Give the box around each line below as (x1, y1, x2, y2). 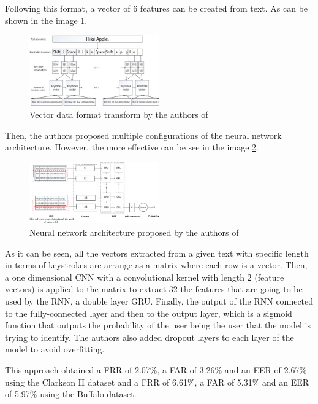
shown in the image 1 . (5, 14, 88, 26)
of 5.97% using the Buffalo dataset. (5, 387, 137, 400)
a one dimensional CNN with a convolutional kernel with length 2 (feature (5, 270, 284, 283)
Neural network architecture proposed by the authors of (29, 225, 239, 238)
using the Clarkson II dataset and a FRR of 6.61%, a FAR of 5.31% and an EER (5, 375, 309, 388)
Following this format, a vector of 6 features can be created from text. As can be (5, 2, 308, 14)
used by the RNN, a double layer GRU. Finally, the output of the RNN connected (5, 294, 314, 307)
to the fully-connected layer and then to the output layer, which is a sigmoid (5, 306, 292, 319)
